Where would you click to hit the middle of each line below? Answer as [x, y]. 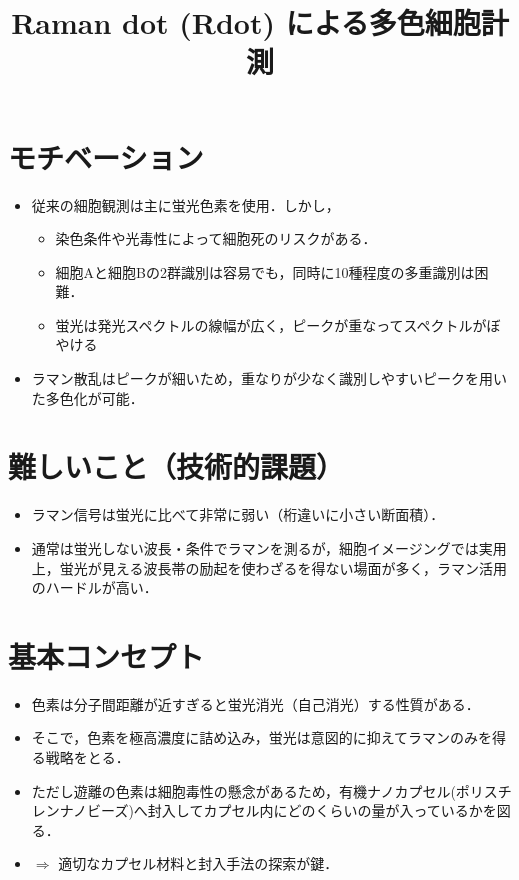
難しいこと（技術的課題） [176, 466]
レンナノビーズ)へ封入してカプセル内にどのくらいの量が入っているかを [264, 810]
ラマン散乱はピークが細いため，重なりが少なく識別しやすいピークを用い [269, 378]
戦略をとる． [87, 757]
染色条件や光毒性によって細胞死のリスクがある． [216, 238]
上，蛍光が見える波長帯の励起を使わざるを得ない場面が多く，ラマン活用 [269, 567]
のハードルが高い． [94, 587]
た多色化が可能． [87, 397]
